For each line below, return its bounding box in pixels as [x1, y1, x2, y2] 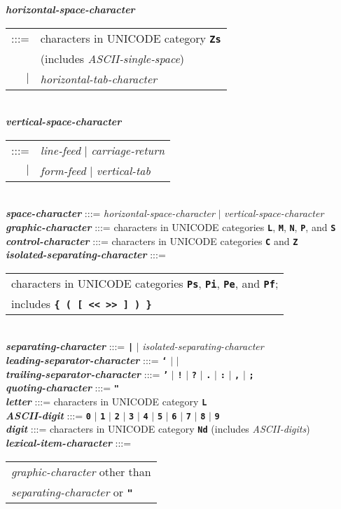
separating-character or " [11, 483, 133, 500]
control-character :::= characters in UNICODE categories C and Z [6, 233, 298, 248]
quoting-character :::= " [6, 380, 119, 395]
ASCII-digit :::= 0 [6, 407, 91, 422]
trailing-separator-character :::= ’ [6, 366, 169, 381]
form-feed [40, 162, 86, 179]
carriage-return [91, 141, 165, 158]
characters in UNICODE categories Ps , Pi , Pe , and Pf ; [11, 274, 279, 291]
